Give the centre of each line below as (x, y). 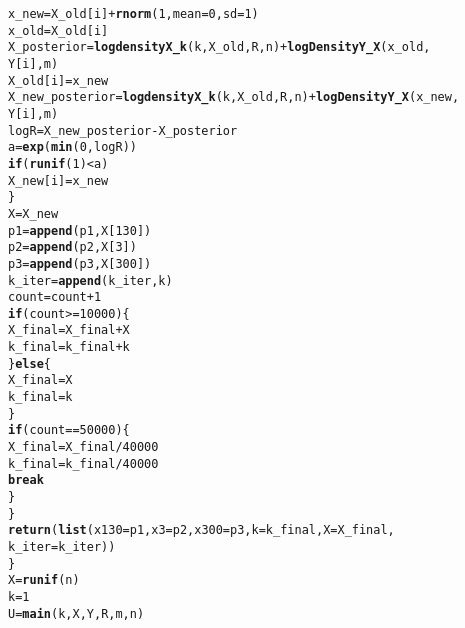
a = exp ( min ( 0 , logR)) (72, 147)
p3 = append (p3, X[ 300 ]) (80, 263)
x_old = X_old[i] (58, 30)
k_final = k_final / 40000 (83, 463)
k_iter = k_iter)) (62, 547)
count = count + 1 (55, 297)
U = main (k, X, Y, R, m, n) (76, 613)
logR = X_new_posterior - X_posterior (123, 130)
